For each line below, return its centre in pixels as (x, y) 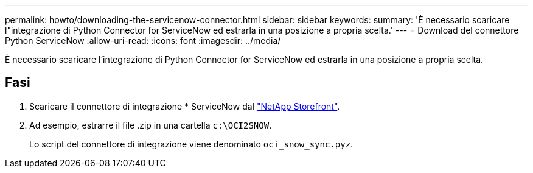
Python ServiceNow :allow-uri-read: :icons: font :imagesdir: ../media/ (143, 41)
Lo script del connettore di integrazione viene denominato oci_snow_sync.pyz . (191, 144)
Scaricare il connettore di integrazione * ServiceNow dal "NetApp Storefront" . (185, 106)
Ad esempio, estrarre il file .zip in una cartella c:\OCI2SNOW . (151, 125)
